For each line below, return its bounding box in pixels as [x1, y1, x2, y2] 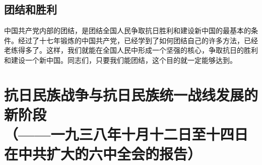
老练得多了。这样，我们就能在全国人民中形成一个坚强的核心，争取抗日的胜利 [4, 45, 258, 55]
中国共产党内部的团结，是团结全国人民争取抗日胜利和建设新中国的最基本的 [4, 25, 251, 36]
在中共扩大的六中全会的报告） [4, 143, 202, 164]
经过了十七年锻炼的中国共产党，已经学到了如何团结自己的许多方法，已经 [18, 35, 258, 45]
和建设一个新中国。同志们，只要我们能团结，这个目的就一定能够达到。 [4, 54, 237, 65]
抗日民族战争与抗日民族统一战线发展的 [4, 84, 258, 105]
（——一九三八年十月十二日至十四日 [4, 124, 248, 144]
